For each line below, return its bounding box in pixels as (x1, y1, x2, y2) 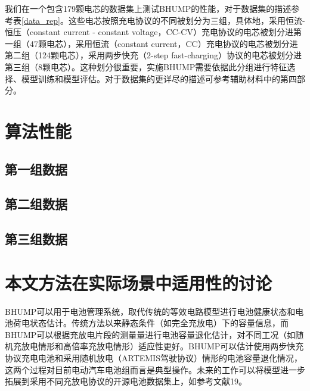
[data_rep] (21, 14, 61, 26)
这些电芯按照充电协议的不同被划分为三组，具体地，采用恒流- (69, 14, 305, 26)
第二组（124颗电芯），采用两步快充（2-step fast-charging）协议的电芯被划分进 (5, 49, 302, 61)
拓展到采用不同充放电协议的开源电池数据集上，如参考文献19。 (5, 375, 247, 387)
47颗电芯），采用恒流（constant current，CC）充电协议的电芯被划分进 (29, 37, 298, 49)
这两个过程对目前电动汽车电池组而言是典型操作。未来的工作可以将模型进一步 (5, 363, 305, 376)
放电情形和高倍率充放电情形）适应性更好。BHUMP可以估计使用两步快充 (21, 340, 304, 352)
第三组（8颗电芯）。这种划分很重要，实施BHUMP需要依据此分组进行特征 (5, 60, 287, 73)
